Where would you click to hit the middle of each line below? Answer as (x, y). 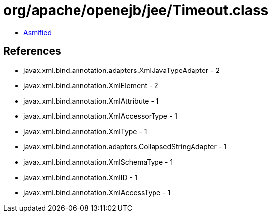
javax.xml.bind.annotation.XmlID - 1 (80, 177)
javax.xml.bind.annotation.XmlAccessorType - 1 (100, 116)
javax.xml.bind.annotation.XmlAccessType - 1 (97, 192)
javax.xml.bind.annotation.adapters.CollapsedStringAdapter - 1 (125, 146)
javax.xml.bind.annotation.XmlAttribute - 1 (91, 101)
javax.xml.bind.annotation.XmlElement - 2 (91, 85)
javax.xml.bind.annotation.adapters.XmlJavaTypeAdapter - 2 (121, 70)
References (32, 51)
